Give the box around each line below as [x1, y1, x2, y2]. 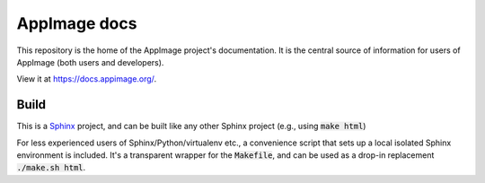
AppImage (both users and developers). [16, 57, 164, 67]
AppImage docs [16, 13, 137, 33]
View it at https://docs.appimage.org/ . [16, 74, 157, 84]
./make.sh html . [16, 162, 86, 173]
